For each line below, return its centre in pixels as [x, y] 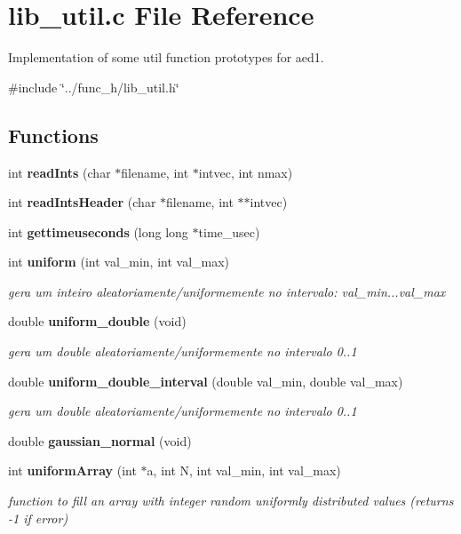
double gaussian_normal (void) [100, 440]
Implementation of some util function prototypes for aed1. [166, 57]
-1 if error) [38, 518]
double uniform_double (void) [97, 321]
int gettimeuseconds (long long [98, 231]
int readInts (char [60, 172]
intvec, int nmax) [246, 172]
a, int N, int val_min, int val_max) [244, 470]
